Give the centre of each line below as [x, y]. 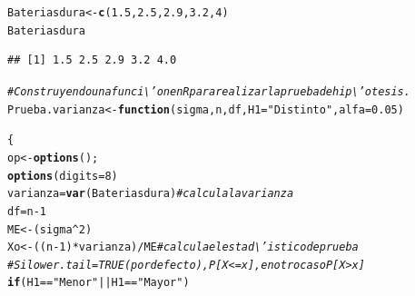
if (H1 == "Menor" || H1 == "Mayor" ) [99, 283]
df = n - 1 [27, 211]
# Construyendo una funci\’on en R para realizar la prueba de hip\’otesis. [209, 91]
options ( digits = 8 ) [63, 176]
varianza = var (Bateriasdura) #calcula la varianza [151, 194]
